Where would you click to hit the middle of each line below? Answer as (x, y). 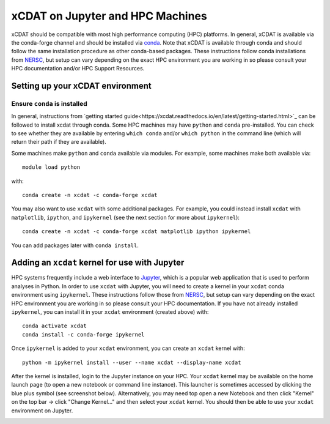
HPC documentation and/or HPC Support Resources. (78, 69)
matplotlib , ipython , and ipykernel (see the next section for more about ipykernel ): (125, 217)
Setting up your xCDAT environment (82, 86)
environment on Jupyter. (42, 411)
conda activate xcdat (54, 326)
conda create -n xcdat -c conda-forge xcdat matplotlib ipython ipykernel (137, 232)
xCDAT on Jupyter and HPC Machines (109, 16)
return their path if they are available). (59, 142)
